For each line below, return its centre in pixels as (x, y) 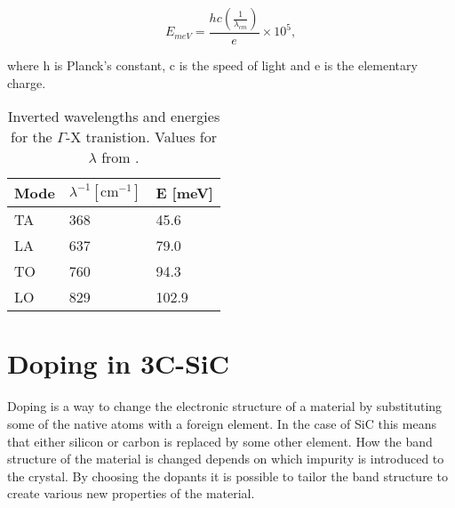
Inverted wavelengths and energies (114, 117)
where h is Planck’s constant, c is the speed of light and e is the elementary (212, 65)
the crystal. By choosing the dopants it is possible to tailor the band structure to (227, 476)
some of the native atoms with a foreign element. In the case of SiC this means (222, 423)
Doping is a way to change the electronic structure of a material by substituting (225, 406)
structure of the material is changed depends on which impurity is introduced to (226, 459)
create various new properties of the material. (131, 493)
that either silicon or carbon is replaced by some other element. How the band (220, 441)
